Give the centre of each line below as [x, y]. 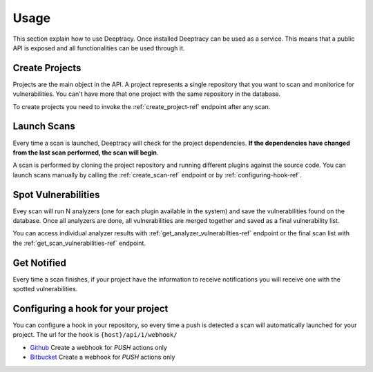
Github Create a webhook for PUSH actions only [98, 347]
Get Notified [40, 263]
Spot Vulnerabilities [56, 194]
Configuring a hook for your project [90, 308]
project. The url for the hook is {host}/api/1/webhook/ [95, 335]
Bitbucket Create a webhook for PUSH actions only [103, 357]
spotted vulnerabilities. [45, 289]
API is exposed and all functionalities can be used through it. [99, 48]
